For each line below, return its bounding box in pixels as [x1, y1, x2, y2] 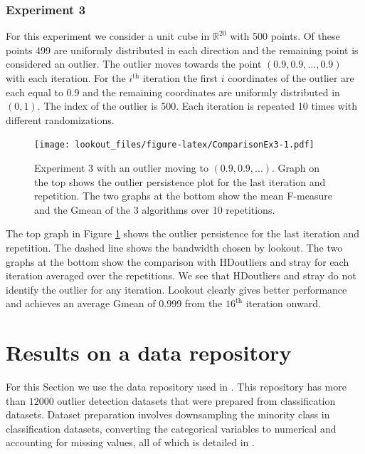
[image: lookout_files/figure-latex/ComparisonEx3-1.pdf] [34, 140, 314, 150]
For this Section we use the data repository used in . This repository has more [6, 379, 347, 394]
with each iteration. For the [6, 71, 126, 85]
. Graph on [272, 160, 320, 175]
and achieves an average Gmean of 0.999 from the [6, 296, 223, 311]
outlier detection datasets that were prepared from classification [57, 393, 336, 408]
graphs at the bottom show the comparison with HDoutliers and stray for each [6, 254, 349, 269]
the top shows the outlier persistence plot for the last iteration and [34, 174, 326, 189]
